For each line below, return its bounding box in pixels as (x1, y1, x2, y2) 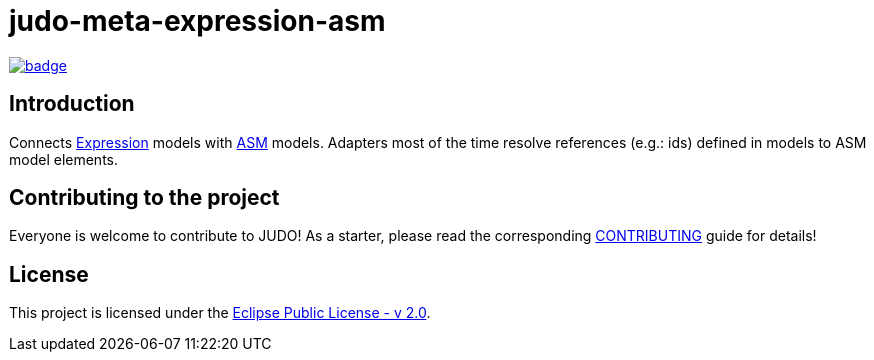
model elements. (9, 150, 118, 168)
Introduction (9, 91, 135, 117)
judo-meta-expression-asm (9, 4, 386, 38)
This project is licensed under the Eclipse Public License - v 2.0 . (9, 304, 431, 322)
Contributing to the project (9, 185, 280, 211)
